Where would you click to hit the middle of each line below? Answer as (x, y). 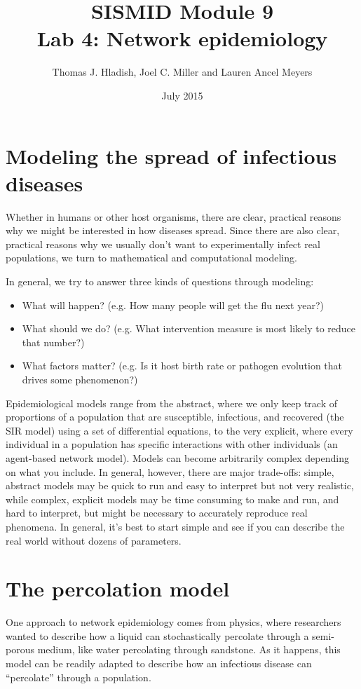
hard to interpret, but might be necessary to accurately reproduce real (157, 513)
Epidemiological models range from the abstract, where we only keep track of (172, 403)
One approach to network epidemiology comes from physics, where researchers (173, 622)
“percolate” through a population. (79, 677)
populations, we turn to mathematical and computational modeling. (151, 258)
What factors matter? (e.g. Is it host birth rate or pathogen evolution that (182, 366)
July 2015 (182, 95)
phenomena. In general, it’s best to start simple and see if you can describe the (175, 526)
